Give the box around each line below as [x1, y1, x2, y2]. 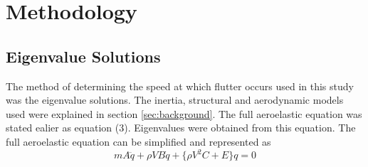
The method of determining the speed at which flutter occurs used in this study [6, 78, 354, 93]
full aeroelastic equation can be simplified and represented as [6, 134, 271, 149]
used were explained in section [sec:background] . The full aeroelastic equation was [6, 106, 362, 121]
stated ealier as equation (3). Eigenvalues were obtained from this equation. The [6, 120, 356, 135]
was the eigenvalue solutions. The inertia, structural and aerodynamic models [6, 92, 344, 107]
